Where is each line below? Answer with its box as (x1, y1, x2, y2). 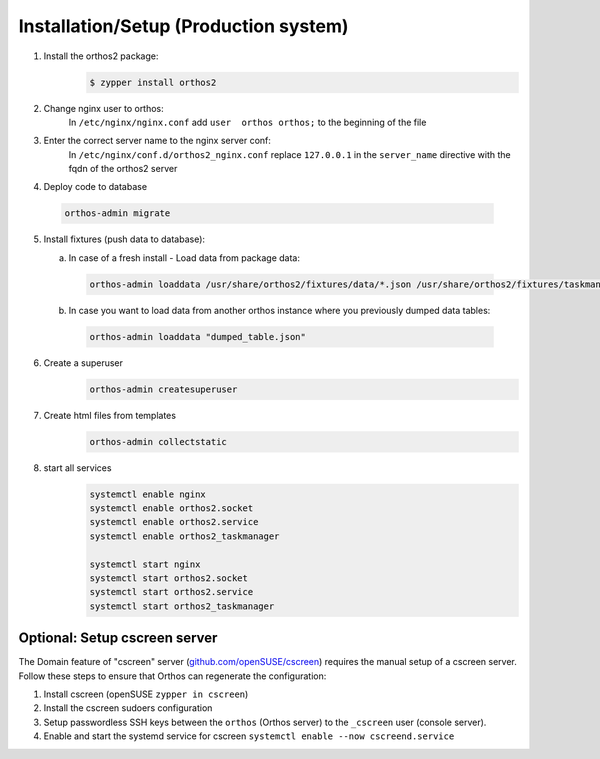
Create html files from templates (43, 409, 177, 421)
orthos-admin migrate (64, 208, 171, 219)
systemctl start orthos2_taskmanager (89, 600, 275, 612)
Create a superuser (43, 356, 124, 369)
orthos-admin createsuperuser (89, 383, 238, 395)
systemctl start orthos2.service (89, 586, 254, 598)
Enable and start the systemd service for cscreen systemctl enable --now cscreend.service (43, 730, 455, 742)
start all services (43, 461, 112, 474)
